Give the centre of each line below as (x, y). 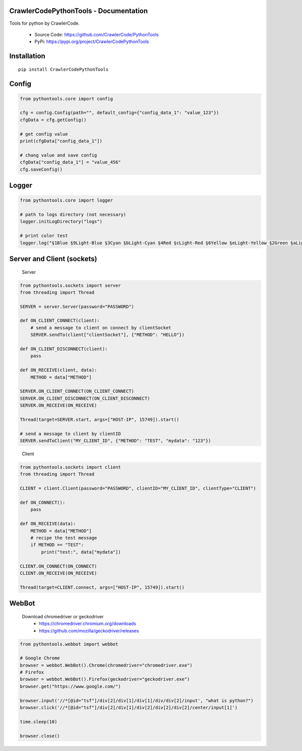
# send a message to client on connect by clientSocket (101, 328)
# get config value (44, 134)
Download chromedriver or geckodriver (63, 616)
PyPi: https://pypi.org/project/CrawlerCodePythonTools (92, 42)
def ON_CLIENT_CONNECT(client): (60, 321)
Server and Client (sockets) (53, 259)
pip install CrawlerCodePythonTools (63, 69)
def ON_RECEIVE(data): (48, 524)
